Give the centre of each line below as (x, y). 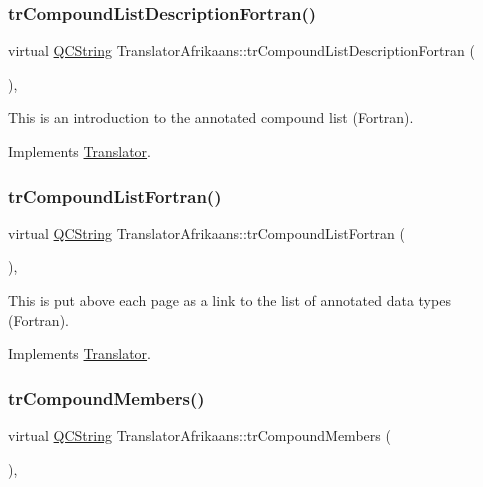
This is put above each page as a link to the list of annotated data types (229, 300)
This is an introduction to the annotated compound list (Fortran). (211, 117)
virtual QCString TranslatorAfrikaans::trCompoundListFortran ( (206, 232)
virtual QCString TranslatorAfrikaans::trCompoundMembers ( (199, 435)
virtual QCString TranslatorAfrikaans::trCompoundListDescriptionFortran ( (241, 50)
